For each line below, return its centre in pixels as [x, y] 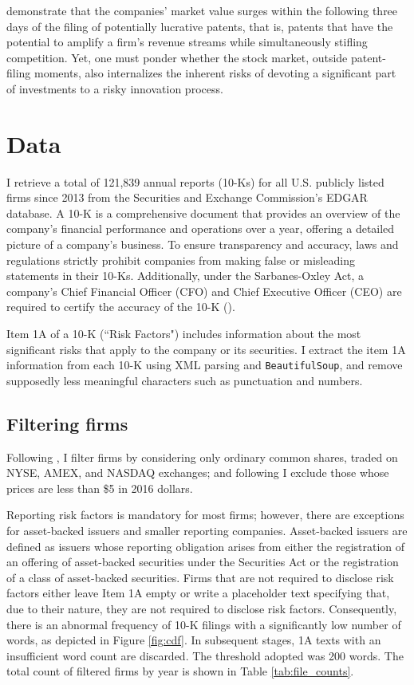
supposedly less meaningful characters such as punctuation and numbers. [185, 380]
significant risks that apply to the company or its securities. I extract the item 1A [206, 349]
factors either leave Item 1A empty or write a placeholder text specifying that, [198, 593]
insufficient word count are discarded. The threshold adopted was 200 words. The [205, 655]
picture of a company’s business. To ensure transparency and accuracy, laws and [203, 244]
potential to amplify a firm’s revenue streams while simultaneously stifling [187, 42]
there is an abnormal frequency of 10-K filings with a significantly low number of [204, 624]
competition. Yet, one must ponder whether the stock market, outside [177, 57]
